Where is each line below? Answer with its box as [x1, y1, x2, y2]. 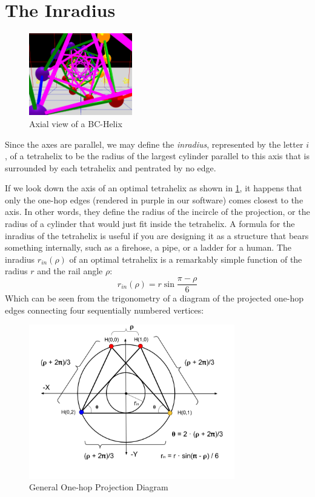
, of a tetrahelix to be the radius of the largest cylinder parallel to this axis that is [5, 150, 310, 162]
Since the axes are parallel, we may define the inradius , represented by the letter [5, 137, 303, 150]
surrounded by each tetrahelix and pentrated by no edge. [5, 161, 216, 174]
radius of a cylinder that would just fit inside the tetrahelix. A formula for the [5, 217, 295, 230]
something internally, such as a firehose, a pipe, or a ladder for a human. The [5, 241, 292, 254]
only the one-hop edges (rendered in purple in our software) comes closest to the [5, 193, 303, 206]
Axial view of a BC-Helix [29, 117, 122, 130]
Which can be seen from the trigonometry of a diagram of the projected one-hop [5, 292, 303, 304]
